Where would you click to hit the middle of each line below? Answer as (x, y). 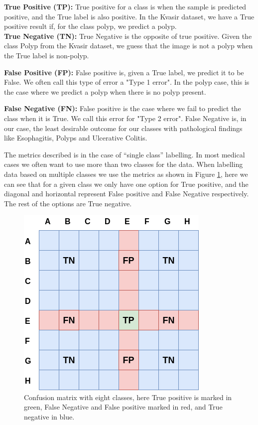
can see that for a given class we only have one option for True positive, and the (126, 184)
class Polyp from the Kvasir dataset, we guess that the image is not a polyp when (129, 46)
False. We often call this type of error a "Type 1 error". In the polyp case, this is (127, 82)
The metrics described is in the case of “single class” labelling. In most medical (125, 154)
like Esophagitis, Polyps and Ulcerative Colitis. (76, 138)
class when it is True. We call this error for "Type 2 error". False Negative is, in (125, 118)
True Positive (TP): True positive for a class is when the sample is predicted (125, 6)
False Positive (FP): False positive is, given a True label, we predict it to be (124, 72)
